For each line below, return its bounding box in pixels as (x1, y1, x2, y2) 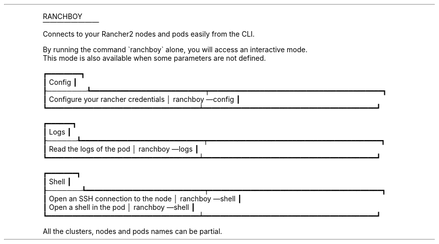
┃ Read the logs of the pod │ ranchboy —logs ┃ (43, 145, 199, 153)
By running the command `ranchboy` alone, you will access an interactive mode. (43, 45, 308, 54)
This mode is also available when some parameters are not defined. (43, 54, 266, 62)
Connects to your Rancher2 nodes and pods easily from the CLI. (43, 30, 255, 38)
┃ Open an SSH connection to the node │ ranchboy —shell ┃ (43, 194, 242, 203)
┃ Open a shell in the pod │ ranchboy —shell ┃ (43, 203, 195, 211)
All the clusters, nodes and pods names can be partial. (43, 227, 223, 235)
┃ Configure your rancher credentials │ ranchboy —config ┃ (43, 95, 241, 103)
